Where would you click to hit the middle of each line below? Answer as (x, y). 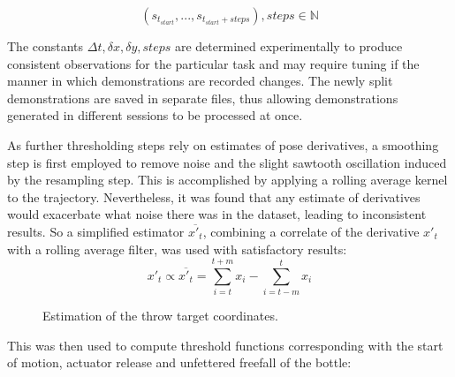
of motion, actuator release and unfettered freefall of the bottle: (179, 362)
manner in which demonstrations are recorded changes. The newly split (200, 81)
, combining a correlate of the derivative (311, 231)
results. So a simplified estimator (96, 231)
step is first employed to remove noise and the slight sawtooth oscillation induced (227, 162)
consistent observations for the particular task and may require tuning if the (213, 63)
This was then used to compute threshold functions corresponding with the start (225, 345)
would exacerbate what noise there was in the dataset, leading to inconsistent (217, 214)
